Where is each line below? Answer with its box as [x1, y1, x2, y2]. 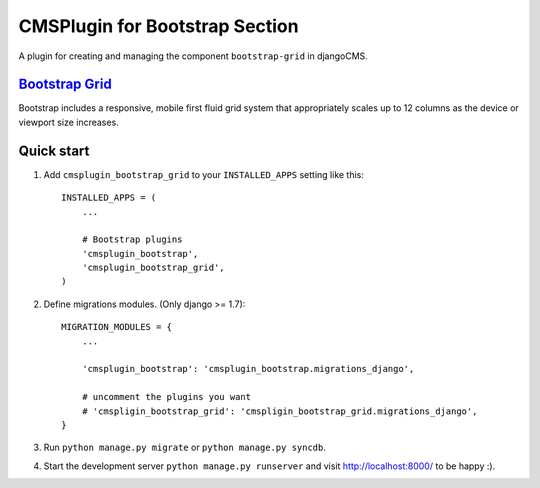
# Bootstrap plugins [81, 234, 183, 245]
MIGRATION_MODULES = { [61, 321, 173, 333]
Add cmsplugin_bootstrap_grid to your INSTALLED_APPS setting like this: [43, 168, 365, 180]
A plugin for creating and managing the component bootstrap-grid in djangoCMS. [18, 50, 369, 62]
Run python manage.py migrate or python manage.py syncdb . [43, 441, 327, 454]
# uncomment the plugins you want [81, 391, 252, 403]
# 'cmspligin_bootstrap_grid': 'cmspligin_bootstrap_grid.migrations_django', [81, 405, 478, 417]
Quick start [18, 142, 90, 159]
